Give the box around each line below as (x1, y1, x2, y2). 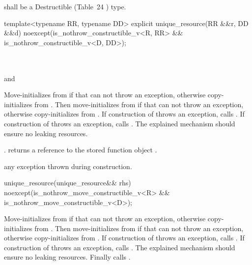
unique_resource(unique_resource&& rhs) (4, 177, 131, 188)
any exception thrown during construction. (4, 161, 132, 171)
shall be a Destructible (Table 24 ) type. (4, 1, 126, 11)
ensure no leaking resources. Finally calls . (4, 252, 131, 262)
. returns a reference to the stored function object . (4, 145, 157, 155)
